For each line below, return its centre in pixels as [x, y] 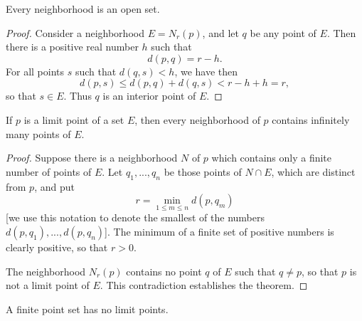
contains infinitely [311, 119]
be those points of [203, 171]
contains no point [164, 271]
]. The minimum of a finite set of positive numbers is [219, 231]
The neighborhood [46, 271]
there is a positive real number [72, 47]
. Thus [78, 96]
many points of [38, 133]
